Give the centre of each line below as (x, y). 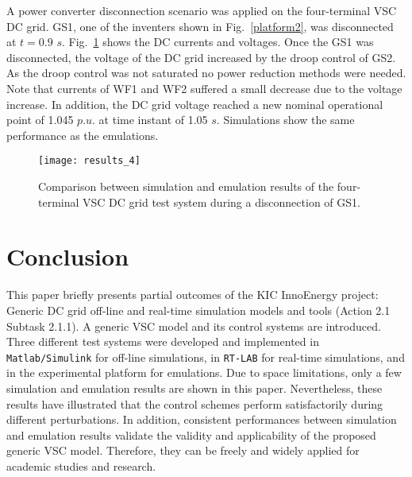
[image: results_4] (89, 161)
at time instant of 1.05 (153, 120)
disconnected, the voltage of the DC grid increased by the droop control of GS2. (201, 57)
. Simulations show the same (285, 120)
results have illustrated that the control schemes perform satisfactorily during (195, 403)
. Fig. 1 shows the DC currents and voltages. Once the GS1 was (218, 42)
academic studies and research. (81, 465)
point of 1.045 (40, 120)
